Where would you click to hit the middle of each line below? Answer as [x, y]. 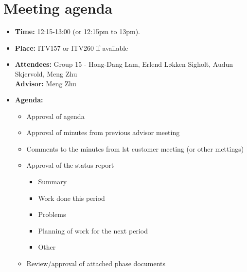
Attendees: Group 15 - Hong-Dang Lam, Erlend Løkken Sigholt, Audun [124, 64]
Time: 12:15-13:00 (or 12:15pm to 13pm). [77, 31]
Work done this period [71, 198]
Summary [53, 182]
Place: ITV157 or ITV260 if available [71, 48]
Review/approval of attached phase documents [96, 263]
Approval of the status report [70, 165]
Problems [52, 214]
